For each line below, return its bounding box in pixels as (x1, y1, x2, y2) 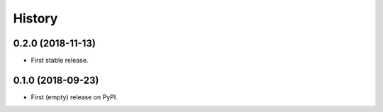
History (13, 11, 58, 26)
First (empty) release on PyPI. (30, 92, 118, 101)
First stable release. (30, 56, 89, 65)
